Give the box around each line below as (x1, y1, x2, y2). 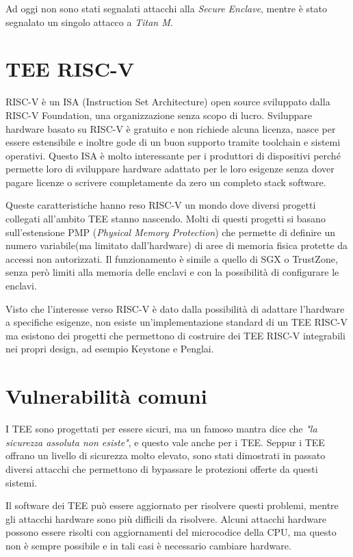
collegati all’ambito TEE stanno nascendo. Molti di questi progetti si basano (5, 211, 326, 226)
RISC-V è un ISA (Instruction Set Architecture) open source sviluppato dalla (5, 94, 330, 109)
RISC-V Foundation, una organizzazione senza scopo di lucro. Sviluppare (5, 107, 312, 122)
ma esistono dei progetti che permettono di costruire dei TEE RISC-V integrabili (5, 328, 345, 342)
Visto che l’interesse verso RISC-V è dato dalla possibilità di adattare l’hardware (5, 301, 345, 315)
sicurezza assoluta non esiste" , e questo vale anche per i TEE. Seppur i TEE (5, 435, 325, 449)
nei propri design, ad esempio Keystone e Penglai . (5, 341, 214, 356)
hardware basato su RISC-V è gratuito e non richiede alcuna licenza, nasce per (5, 121, 336, 135)
